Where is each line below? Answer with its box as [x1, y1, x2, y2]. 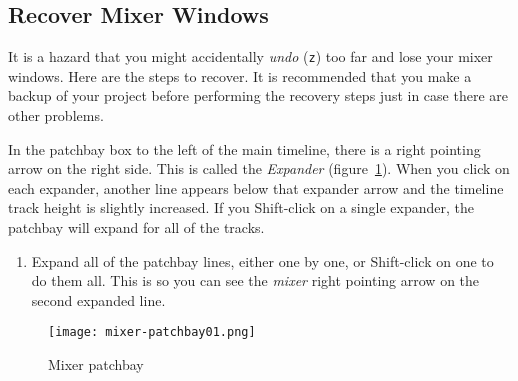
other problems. [8, 105, 104, 126]
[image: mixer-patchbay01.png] [48, 325, 256, 340]
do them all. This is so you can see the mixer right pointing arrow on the [31, 270, 480, 291]
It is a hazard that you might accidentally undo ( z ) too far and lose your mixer [8, 46, 493, 67]
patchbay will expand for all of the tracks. [8, 217, 265, 238]
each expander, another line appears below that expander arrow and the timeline [8, 177, 504, 198]
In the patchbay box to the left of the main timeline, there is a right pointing [8, 138, 481, 159]
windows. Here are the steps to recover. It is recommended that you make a [8, 65, 472, 86]
